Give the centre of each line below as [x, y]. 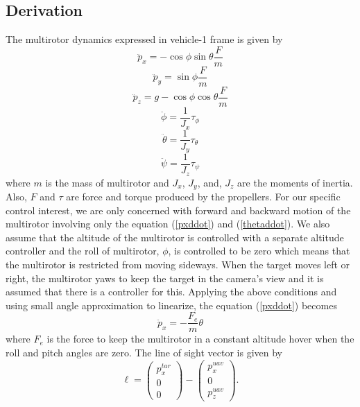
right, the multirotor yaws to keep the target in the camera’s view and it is [165, 278]
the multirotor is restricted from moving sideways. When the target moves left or [178, 264]
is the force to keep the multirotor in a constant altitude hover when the [200, 339]
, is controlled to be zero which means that [259, 251]
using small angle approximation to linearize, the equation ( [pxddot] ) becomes [171, 305]
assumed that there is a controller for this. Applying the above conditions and [171, 292]
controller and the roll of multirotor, [83, 251]
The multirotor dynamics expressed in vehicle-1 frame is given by [144, 39]
